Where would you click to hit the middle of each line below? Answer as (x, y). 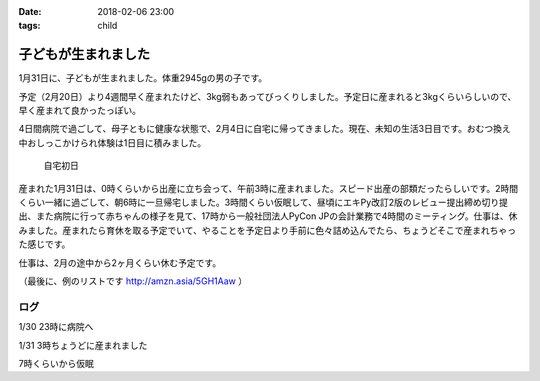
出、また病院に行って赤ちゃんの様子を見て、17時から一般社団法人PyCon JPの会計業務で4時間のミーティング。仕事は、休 (268, 216)
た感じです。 (44, 244)
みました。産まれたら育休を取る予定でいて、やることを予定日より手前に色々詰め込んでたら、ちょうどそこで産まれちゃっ (267, 230)
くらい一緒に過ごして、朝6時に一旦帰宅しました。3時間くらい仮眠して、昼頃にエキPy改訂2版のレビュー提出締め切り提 (263, 202)
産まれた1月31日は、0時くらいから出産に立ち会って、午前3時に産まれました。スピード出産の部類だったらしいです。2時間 (268, 188)
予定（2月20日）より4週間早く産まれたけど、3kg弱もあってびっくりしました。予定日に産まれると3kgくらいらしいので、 (267, 96)
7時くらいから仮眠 (56, 363)
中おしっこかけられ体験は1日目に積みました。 (112, 142)
